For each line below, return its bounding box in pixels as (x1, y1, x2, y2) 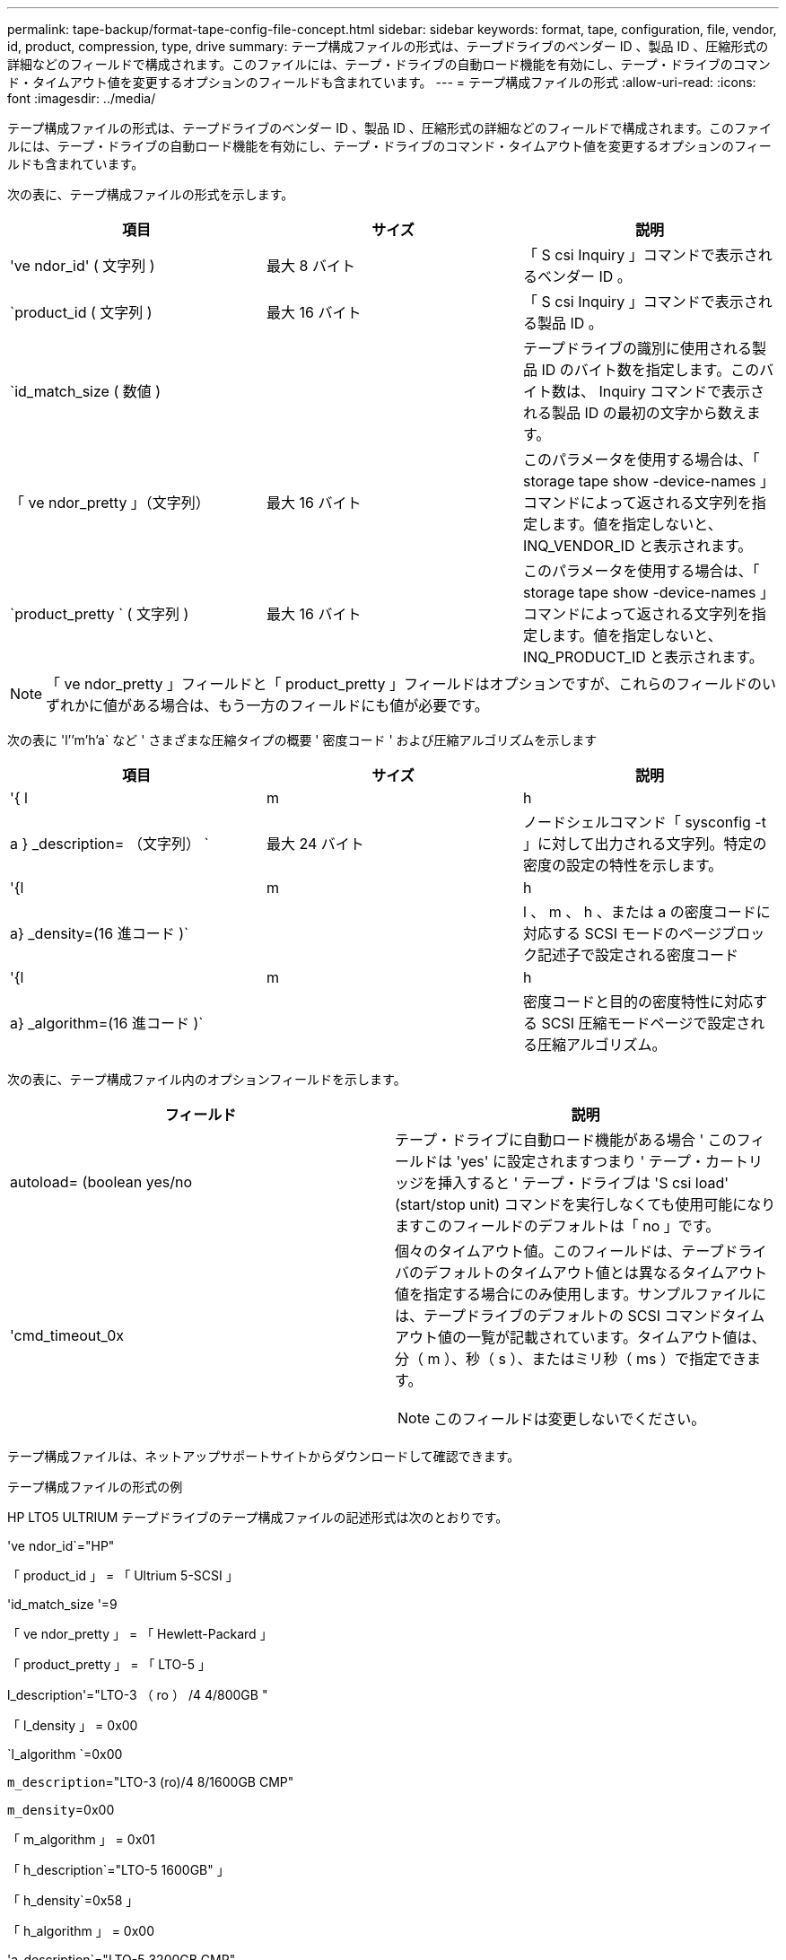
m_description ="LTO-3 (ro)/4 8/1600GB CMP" (7, 1774, 294, 1789)
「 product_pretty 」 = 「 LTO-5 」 (7, 1657, 211, 1672)
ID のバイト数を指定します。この (541, 361, 760, 379)
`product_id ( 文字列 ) (10, 303, 153, 321)
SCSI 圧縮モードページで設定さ (541, 1014, 751, 1032)
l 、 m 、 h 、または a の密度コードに (522, 903, 771, 921)
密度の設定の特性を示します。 (522, 856, 723, 874)
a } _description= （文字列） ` (10, 835, 209, 853)
